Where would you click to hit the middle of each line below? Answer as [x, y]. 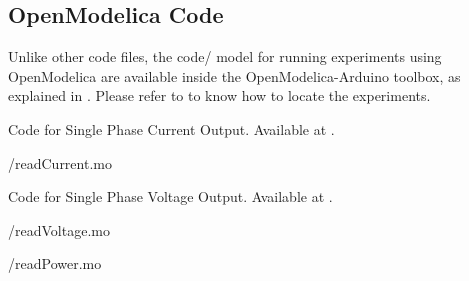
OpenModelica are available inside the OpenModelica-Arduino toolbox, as [234, 75]
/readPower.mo [55, 263]
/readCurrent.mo [60, 162]
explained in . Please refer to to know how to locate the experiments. [219, 95]
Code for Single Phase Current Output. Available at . [171, 128]
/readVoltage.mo [59, 229]
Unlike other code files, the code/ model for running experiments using [225, 56]
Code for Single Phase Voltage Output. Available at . [170, 196]
